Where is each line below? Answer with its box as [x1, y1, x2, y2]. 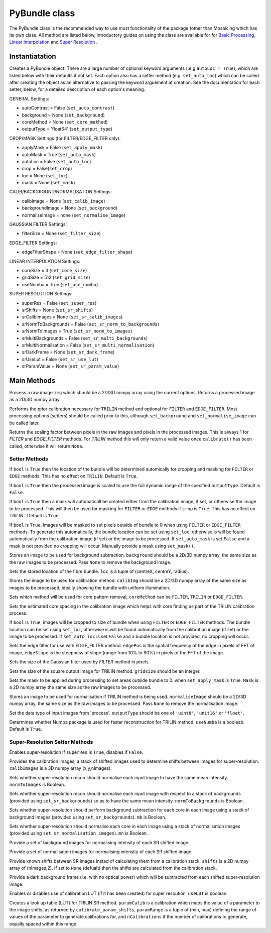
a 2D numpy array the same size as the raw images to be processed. [9, 684, 152, 690]
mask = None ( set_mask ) [22, 180, 75, 186]
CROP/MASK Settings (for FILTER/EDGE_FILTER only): [9, 135, 121, 141]
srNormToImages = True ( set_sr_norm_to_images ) [22, 328, 132, 334]
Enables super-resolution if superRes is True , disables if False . [9, 749, 144, 755]
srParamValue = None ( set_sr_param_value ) [22, 363, 119, 369]
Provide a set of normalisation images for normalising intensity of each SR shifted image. [9, 849, 193, 855]
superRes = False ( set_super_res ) [22, 300, 97, 306]
